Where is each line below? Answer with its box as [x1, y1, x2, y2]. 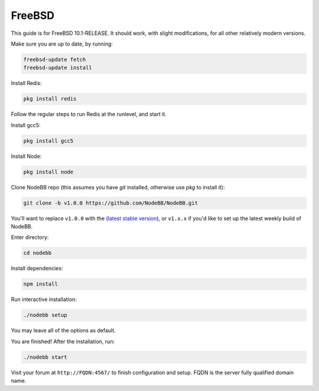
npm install [23, 281, 58, 287]
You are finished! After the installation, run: [11, 338, 115, 345]
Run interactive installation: [11, 296, 77, 303]
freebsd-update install [23, 64, 93, 71]
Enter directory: [11, 234, 49, 241]
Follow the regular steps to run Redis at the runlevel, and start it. [11, 111, 167, 118]
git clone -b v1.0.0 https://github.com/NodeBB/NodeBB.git [23, 199, 198, 206]
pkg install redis [23, 95, 77, 102]
